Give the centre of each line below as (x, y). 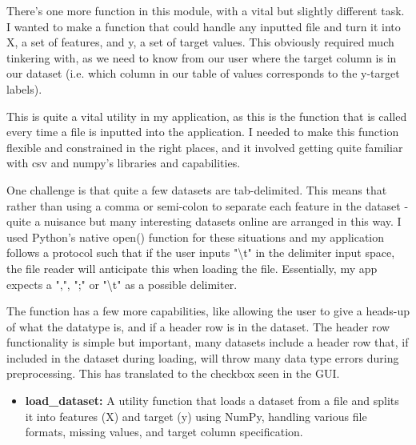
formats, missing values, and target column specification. (164, 432)
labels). (24, 88)
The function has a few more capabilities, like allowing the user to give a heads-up (208, 311)
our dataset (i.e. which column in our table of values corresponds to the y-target (203, 73)
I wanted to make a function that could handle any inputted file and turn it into (204, 26)
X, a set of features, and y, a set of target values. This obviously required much (200, 42)
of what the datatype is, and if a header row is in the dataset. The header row (198, 326)
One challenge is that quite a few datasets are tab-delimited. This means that (197, 189)
